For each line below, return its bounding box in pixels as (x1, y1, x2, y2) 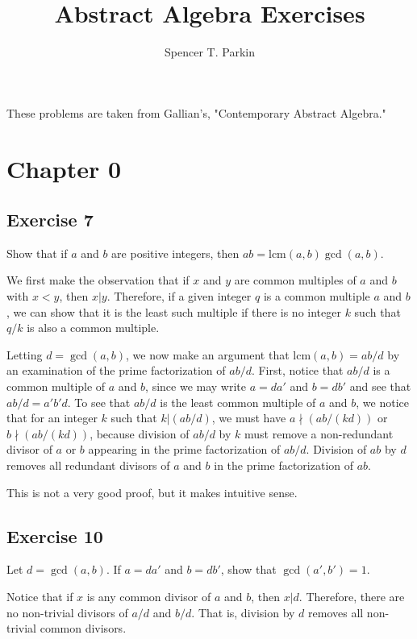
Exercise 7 (6, 207, 94, 232)
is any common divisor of (86, 588, 211, 604)
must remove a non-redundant (244, 425, 394, 442)
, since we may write (145, 378, 247, 395)
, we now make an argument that (126, 346, 290, 363)
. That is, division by (191, 604, 295, 620)
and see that (349, 378, 411, 395)
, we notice (356, 393, 409, 410)
